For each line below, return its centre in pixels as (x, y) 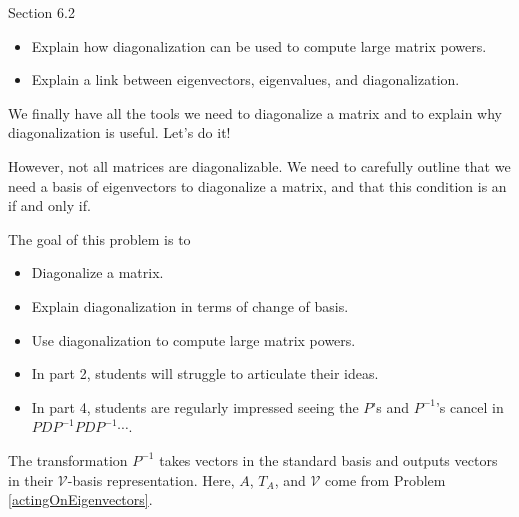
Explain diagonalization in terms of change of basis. (190, 305)
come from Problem (385, 479)
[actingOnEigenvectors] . (80, 499)
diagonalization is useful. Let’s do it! (119, 132)
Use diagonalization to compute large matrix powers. (193, 339)
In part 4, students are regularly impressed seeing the (195, 406)
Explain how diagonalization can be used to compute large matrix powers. (259, 45)
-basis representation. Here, (151, 479)
